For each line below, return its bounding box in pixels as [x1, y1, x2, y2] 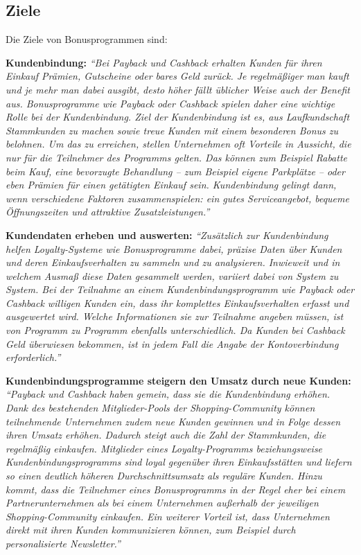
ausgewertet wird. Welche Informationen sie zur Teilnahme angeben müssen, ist [6, 309, 344, 324]
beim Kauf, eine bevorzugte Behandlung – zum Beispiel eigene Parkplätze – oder [6, 164, 345, 178]
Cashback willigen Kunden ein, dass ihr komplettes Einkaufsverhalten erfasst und [6, 295, 349, 310]
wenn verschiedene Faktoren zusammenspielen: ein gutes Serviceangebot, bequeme [6, 191, 349, 205]
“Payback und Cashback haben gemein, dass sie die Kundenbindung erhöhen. [6, 387, 331, 401]
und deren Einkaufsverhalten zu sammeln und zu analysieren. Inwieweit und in [6, 255, 340, 270]
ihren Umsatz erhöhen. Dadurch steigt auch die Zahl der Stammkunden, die [6, 428, 326, 442]
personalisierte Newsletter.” [6, 536, 121, 550]
